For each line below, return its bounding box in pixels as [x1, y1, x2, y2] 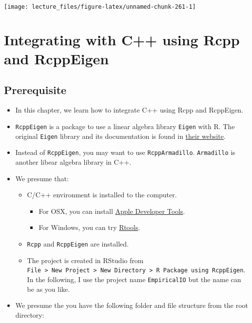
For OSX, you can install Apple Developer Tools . [39, 206, 185, 216]
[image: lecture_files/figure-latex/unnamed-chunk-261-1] [4, 3, 196, 10]
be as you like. [27, 284, 70, 294]
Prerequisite [4, 82, 67, 97]
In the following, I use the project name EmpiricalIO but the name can [27, 274, 241, 284]
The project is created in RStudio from [27, 255, 144, 265]
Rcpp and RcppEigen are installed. [27, 238, 129, 248]
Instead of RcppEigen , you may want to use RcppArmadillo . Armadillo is [15, 147, 235, 157]
